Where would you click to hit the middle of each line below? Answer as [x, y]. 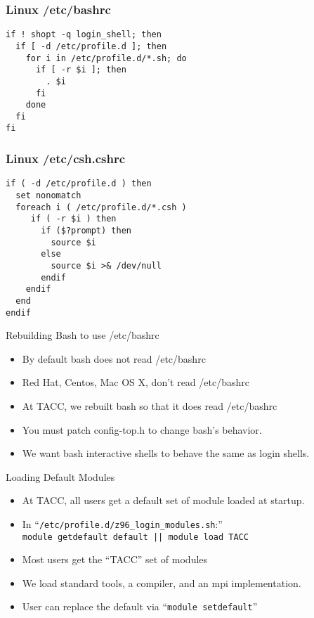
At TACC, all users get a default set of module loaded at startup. [163, 500]
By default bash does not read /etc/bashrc [114, 358]
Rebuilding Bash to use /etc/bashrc [83, 335]
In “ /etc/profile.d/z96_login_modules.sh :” [122, 523]
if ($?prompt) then [86, 230]
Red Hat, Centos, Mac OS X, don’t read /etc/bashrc [136, 382]
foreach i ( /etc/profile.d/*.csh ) [101, 207]
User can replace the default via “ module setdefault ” [140, 606]
